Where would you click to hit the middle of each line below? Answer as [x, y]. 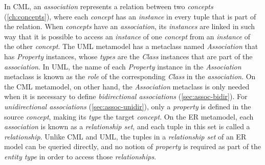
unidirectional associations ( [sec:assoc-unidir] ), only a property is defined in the [128, 106]
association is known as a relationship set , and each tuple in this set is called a [127, 126]
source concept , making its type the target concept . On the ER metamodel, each [129, 116]
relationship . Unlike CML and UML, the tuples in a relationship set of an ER [125, 136]
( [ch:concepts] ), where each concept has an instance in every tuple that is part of [130, 16]
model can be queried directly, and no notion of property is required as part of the [133, 146]
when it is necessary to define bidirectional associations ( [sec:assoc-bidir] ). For [126, 96]
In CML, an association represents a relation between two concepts [109, 6]
